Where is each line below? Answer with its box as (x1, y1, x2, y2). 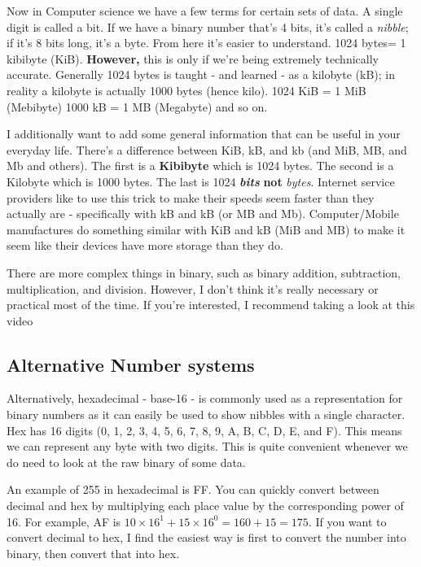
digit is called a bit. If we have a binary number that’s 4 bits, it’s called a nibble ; (7, 18, 409, 35)
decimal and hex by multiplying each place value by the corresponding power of (7, 497, 404, 514)
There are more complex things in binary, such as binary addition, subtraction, (7, 264, 401, 281)
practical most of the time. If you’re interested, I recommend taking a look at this (7, 296, 415, 313)
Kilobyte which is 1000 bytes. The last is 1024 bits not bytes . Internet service (7, 172, 395, 190)
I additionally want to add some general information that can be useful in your (7, 125, 401, 142)
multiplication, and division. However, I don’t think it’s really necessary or (7, 280, 379, 297)
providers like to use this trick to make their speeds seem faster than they (7, 189, 375, 206)
